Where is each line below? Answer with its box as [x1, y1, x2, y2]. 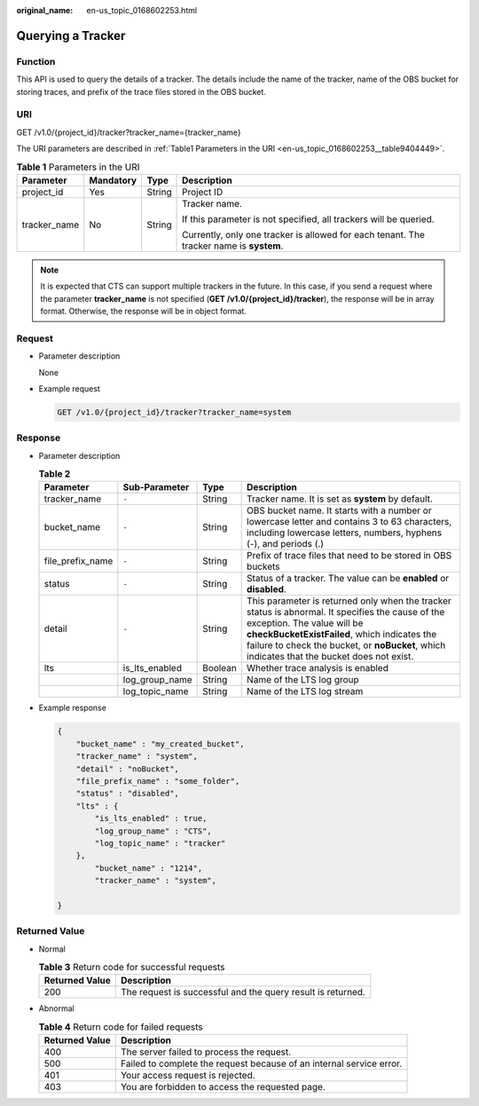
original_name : [16, 5, 74, 15]
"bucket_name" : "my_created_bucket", [75, 739, 245, 749]
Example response [38, 702, 106, 714]
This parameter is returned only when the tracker [247, 595, 452, 607]
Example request [38, 383, 101, 394]
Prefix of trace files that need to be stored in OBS [247, 549, 452, 562]
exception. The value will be [247, 617, 364, 629]
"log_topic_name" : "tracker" [94, 838, 226, 848]
